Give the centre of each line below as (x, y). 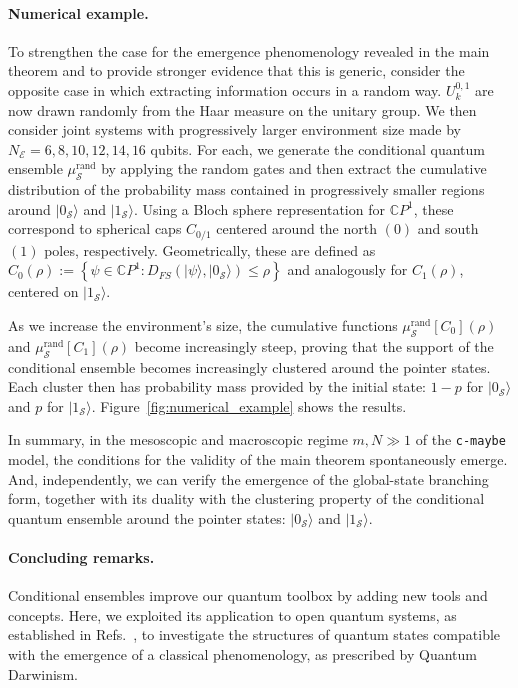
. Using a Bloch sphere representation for (259, 208)
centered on (43, 291)
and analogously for (347, 269)
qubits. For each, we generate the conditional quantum (317, 148)
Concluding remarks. (81, 556)
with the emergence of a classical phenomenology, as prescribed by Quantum (243, 653)
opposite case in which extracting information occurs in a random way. (225, 89)
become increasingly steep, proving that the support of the (314, 345)
